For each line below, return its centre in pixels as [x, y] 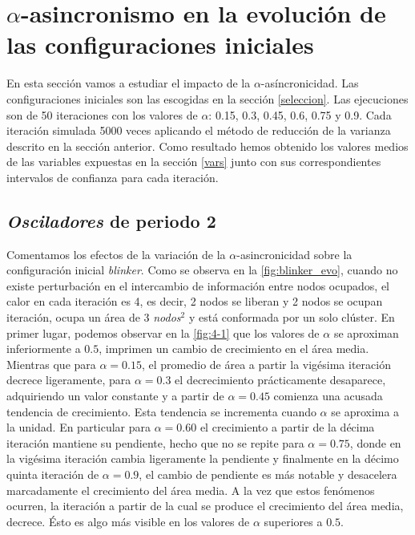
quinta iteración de [53, 474]
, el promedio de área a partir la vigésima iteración [266, 364]
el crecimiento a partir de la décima [287, 427]
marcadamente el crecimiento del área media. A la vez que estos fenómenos [191, 490]
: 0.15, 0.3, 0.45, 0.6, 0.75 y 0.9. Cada [300, 114]
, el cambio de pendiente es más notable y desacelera [268, 474]
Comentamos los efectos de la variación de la [116, 254]
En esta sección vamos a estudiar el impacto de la [129, 83]
